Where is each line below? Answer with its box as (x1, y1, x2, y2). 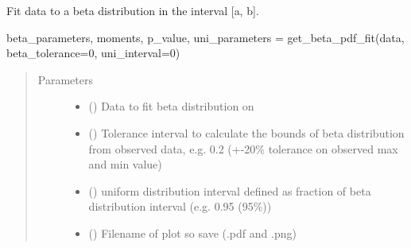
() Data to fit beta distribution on (88, 98, 254, 114)
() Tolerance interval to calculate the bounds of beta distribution (88, 124, 405, 141)
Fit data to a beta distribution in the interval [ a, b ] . (6, 2, 259, 18)
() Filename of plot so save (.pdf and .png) (88, 224, 297, 241)
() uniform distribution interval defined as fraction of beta (88, 182, 371, 199)
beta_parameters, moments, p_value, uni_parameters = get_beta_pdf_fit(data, (6, 29, 405, 45)
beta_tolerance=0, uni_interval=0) (6, 45, 180, 61)
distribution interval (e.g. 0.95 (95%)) (88, 198, 272, 215)
